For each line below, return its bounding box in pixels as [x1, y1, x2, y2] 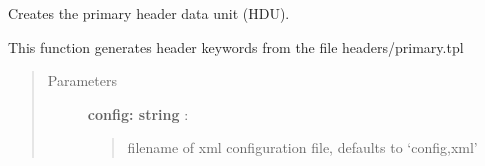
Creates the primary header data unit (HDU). [8, 3, 290, 23]
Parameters [47, 70, 117, 91]
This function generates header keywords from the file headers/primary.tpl [8, 36, 464, 57]
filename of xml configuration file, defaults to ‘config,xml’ [127, 137, 478, 158]
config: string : [87, 103, 189, 124]
